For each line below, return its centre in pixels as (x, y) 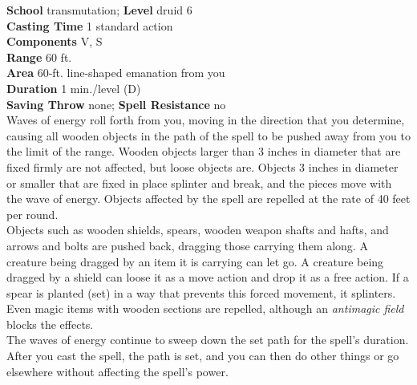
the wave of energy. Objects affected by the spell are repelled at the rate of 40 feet (208, 199)
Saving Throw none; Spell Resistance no (116, 104)
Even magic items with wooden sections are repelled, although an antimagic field (205, 308)
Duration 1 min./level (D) (74, 88)
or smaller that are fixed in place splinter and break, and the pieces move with (199, 182)
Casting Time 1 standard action (90, 25)
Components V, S (55, 41)
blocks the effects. (50, 324)
